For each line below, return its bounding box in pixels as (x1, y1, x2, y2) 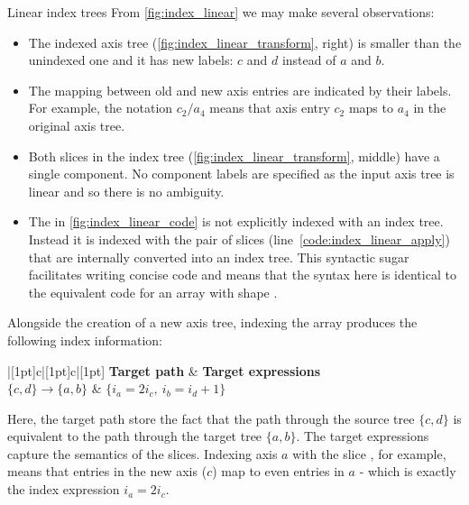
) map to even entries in (212, 462, 345, 481)
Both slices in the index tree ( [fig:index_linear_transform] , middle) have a (28, 146, 440, 165)
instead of (281, 50, 336, 69)
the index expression (7, 480, 120, 499)
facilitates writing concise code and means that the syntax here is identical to (28, 265, 456, 284)
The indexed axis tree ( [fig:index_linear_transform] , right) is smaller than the (28, 32, 462, 51)
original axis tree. (28, 115, 125, 134)
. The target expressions (296, 427, 429, 445)
